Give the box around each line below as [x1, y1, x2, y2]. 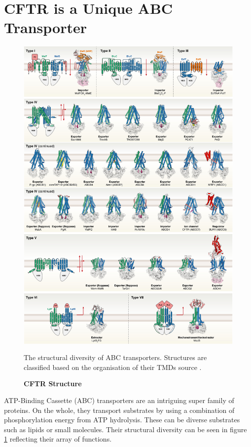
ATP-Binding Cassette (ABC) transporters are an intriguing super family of [4, 395, 234, 406]
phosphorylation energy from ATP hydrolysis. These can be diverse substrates [4, 414, 240, 425]
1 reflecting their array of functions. [4, 434, 112, 444]
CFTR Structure [24, 378, 82, 389]
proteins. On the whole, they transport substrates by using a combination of [4, 405, 235, 415]
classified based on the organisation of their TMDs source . [24, 362, 202, 372]
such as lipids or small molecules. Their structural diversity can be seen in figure [4, 424, 247, 434]
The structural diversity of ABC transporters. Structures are [24, 352, 207, 363]
